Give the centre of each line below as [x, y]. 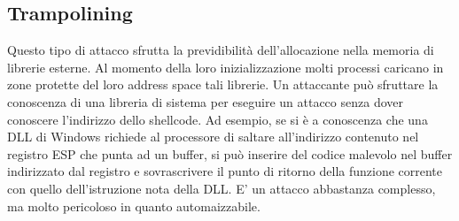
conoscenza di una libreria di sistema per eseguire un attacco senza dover [205, 101]
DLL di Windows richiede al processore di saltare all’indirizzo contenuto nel [213, 137]
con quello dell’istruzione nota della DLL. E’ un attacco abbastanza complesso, [222, 188]
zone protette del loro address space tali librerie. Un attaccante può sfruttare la [223, 84]
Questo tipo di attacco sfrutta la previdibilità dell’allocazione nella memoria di [221, 50]
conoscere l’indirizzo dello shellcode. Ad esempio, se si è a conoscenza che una [218, 119]
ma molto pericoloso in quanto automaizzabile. [134, 206]
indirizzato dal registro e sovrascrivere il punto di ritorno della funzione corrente [225, 171]
